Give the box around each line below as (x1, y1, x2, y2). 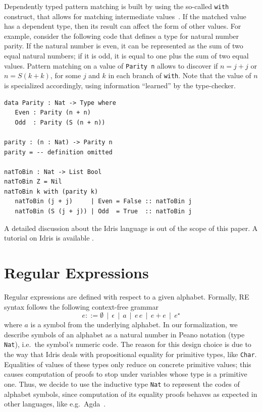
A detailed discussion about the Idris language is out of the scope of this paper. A (4, 222, 258, 233)
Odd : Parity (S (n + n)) (15, 119, 106, 126)
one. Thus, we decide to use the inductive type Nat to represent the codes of (4, 378, 240, 389)
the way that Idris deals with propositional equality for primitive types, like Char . (4, 349, 257, 359)
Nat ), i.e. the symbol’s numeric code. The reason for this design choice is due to (4, 339, 251, 349)
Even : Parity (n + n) (15, 109, 91, 116)
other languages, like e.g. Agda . (4, 398, 106, 409)
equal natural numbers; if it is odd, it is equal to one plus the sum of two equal (4, 50, 249, 61)
